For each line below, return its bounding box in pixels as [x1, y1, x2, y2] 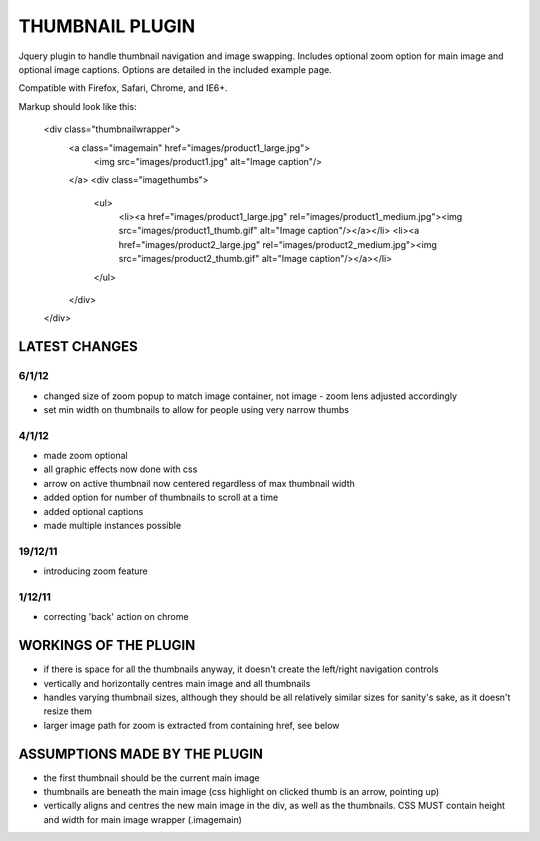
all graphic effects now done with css [43, 463, 198, 475]
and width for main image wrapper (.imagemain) [43, 813, 242, 825]
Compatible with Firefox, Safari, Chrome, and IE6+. [18, 82, 229, 94]
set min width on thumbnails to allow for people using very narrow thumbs [43, 403, 350, 415]
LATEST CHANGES [18, 338, 139, 355]
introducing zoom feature [43, 565, 149, 577]
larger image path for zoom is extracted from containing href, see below [43, 719, 340, 731]
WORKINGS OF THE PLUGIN [18, 637, 196, 654]
